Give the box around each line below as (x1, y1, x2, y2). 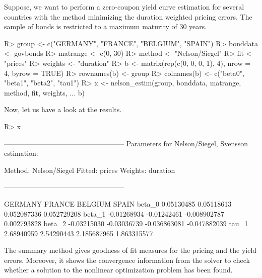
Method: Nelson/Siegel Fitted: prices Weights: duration (4, 164, 175, 175)
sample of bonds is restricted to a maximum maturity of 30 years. (4, 21, 207, 32)
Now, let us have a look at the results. (4, 104, 122, 115)
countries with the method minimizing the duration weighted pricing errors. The (4, 11, 252, 22)
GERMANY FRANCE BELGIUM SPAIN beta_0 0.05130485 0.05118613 (4, 198, 232, 209)
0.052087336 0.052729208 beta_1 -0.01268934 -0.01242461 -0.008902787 (4, 208, 225, 219)
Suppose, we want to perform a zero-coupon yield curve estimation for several (4, 2, 244, 12)
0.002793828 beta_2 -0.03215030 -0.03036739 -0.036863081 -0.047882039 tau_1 (4, 218, 248, 229)
